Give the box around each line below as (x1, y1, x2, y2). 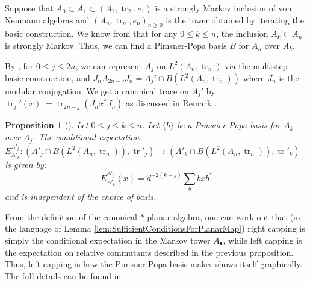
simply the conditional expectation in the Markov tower (5, 233, 211, 246)
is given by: (5, 158, 47, 170)
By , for (5, 59, 34, 72)
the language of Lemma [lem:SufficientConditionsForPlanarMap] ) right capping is (5, 222, 305, 235)
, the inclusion (216, 27, 268, 40)
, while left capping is (223, 233, 302, 246)
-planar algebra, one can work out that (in (144, 210, 300, 223)
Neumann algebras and (5, 13, 90, 26)
